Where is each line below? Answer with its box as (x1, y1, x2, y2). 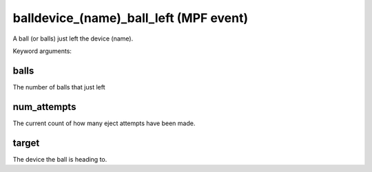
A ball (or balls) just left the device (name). (12, 34, 134, 43)
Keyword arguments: (12, 47, 72, 55)
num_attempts (12, 100, 76, 113)
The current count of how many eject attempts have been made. (12, 119, 196, 127)
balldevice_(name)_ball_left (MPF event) (12, 10, 249, 25)
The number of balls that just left (12, 83, 106, 91)
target (12, 137, 40, 149)
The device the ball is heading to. (12, 155, 107, 163)
